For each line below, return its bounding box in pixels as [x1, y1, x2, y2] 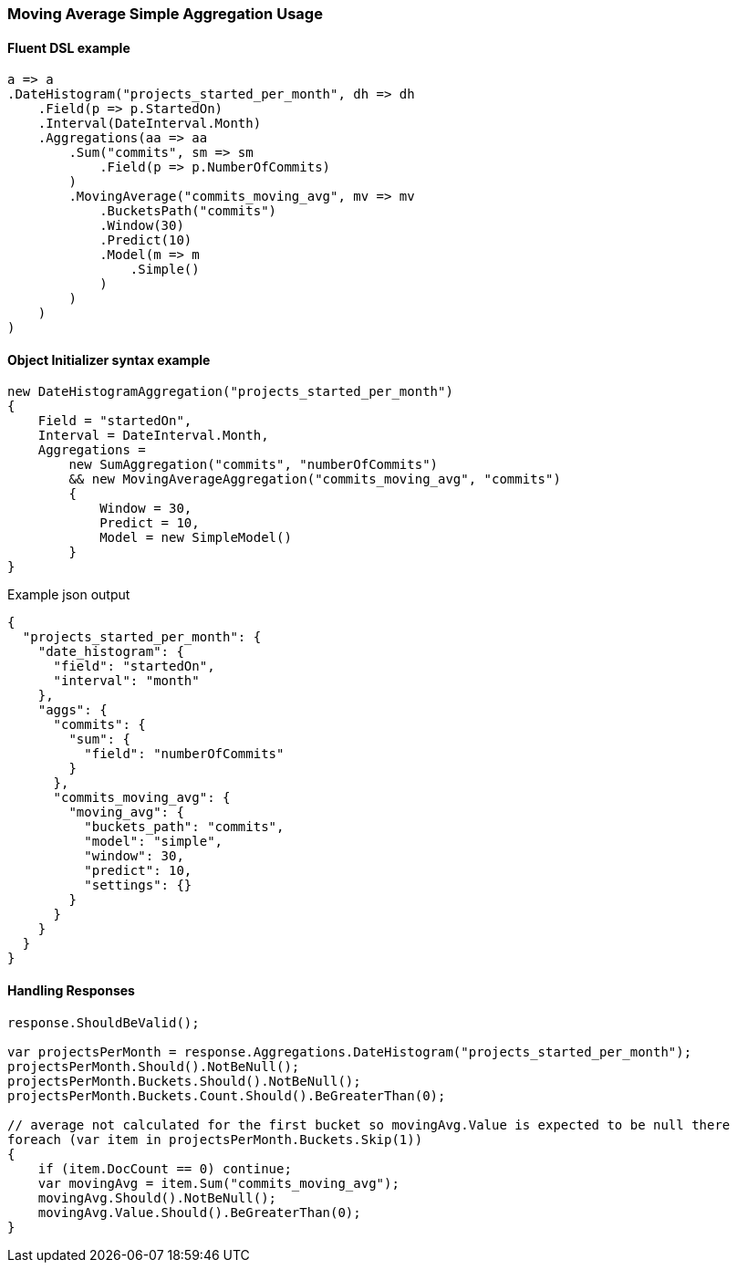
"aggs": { [37, 703, 108, 718]
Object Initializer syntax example [7, 351, 211, 368]
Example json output [7, 587, 130, 603]
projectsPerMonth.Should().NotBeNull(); [7, 1058, 300, 1074]
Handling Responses [7, 983, 135, 999]
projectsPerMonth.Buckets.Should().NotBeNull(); [7, 1073, 361, 1088]
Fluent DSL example [7, 39, 130, 56]
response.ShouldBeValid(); [7, 1015, 200, 1030]
